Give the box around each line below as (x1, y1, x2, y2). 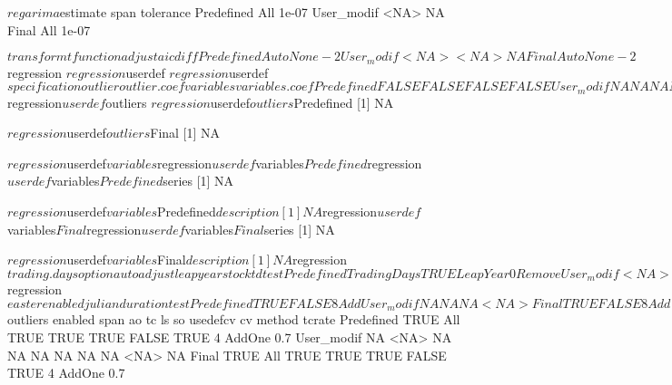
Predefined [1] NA (293, 92, 394, 111)
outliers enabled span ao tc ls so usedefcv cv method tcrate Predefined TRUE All (7, 310, 460, 329)
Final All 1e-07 (7, 20, 91, 39)
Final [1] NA (150, 123, 221, 142)
